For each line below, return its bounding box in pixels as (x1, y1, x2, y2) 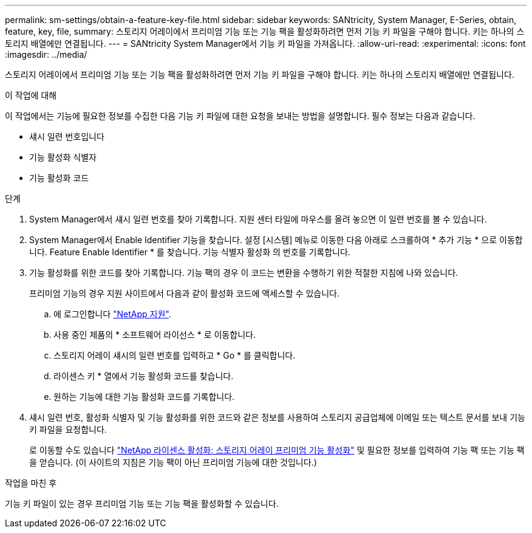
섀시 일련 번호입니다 (29, 131, 104, 142)
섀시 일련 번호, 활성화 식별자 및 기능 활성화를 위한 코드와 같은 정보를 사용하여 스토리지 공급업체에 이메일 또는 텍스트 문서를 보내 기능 (29, 412, 525, 422)
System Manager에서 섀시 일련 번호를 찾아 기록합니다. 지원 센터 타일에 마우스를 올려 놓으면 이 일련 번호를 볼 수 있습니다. (29, 214, 487, 224)
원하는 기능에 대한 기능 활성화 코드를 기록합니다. (53, 391, 235, 402)
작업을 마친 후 (5, 478, 57, 488)
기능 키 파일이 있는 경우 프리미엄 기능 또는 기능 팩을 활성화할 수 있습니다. (5, 498, 279, 509)
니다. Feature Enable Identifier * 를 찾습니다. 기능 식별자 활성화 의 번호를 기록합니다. (29, 247, 350, 257)
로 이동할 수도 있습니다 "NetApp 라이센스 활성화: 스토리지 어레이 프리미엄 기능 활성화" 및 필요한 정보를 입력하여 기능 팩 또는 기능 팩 (29, 445, 525, 455)
